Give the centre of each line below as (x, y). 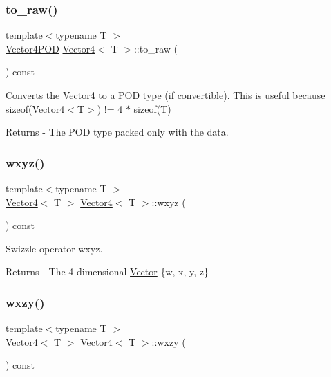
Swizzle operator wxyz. (54, 248)
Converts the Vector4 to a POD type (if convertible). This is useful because (165, 95)
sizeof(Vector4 (35, 108)
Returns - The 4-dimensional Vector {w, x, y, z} (107, 272)
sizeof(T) (152, 108)
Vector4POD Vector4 (50, 48)
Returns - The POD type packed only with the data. (117, 132)
